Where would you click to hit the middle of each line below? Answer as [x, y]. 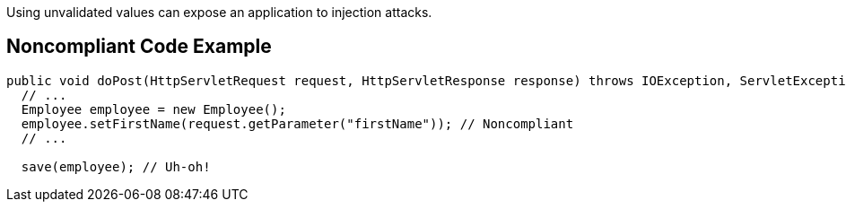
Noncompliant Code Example [139, 47]
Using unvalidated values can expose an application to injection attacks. [219, 12]
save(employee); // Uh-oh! [116, 166]
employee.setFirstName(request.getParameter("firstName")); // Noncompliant [297, 123]
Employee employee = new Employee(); [153, 109]
